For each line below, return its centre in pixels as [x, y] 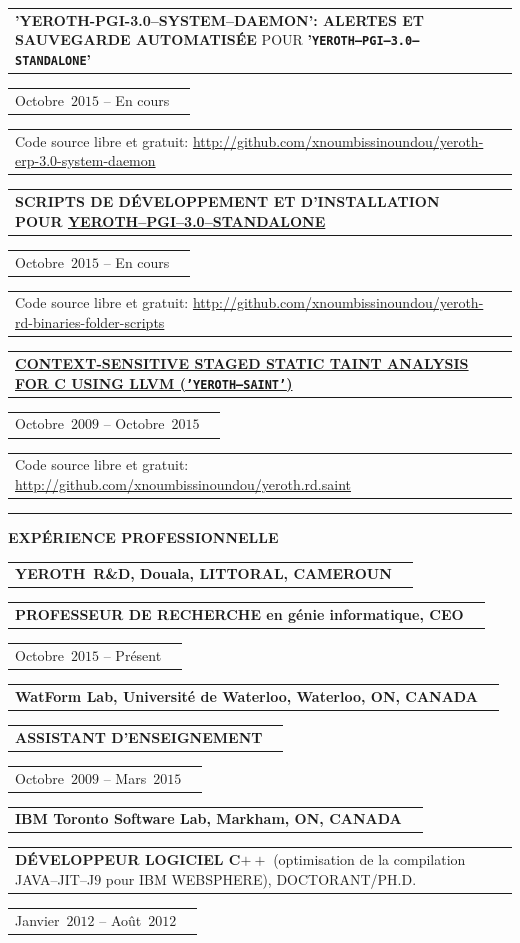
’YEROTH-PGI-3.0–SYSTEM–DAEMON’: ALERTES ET [220, 19]
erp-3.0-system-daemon [85, 160]
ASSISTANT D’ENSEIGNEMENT [139, 736]
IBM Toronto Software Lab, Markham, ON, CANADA [208, 818]
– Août [120, 919]
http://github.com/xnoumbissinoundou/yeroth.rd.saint [183, 483]
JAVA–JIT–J [55, 878]
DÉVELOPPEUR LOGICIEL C [128, 859]
